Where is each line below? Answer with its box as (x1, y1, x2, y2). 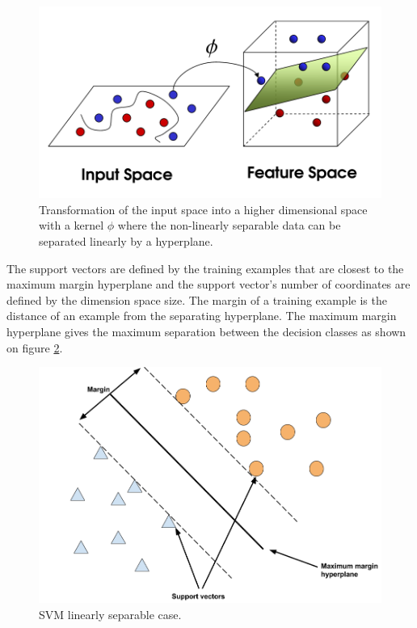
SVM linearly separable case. (39, 605, 182, 622)
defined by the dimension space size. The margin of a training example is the (6, 291, 387, 308)
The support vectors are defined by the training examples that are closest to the (6, 259, 404, 276)
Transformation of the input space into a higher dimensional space (39, 200, 368, 217)
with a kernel (39, 217, 104, 234)
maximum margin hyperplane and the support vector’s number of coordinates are (6, 276, 411, 293)
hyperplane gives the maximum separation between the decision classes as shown (6, 323, 406, 340)
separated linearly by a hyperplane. (39, 233, 213, 250)
